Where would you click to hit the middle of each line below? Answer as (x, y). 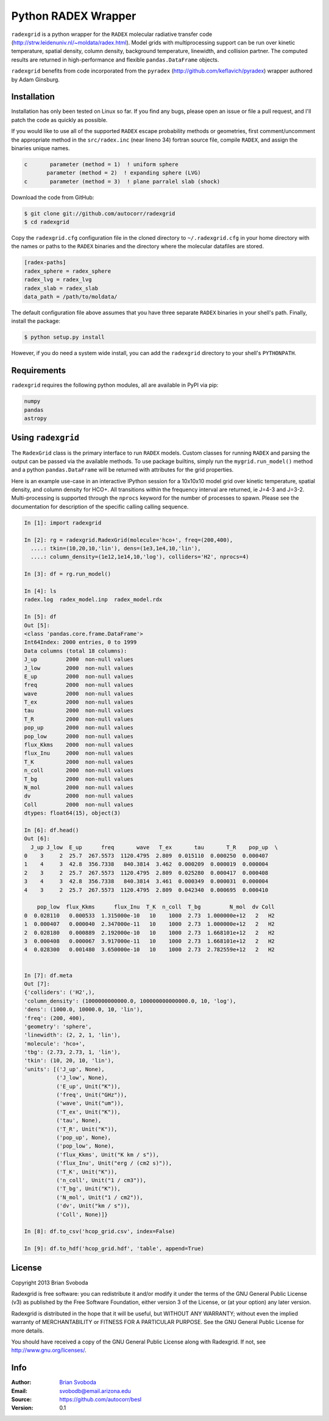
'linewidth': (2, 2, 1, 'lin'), (73, 1035)
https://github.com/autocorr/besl (101, 1399)
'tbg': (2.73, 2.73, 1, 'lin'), (73, 1052)
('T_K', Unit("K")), (87, 1172)
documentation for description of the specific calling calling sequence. (100, 506)
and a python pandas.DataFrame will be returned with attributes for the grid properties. (122, 470)
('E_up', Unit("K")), (88, 1086)
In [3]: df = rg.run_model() (68, 574)
